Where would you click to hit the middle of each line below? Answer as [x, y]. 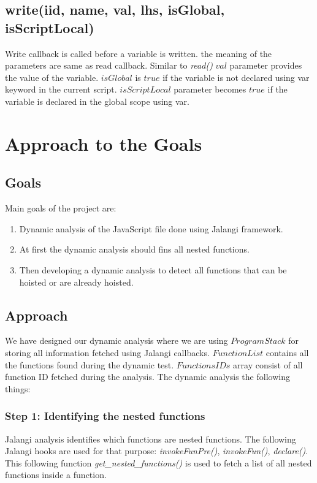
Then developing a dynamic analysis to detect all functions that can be [153, 269]
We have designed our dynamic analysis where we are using [116, 340]
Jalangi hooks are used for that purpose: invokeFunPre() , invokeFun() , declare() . [157, 451]
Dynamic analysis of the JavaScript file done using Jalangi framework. [151, 228]
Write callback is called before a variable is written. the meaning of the [139, 53]
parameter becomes [210, 89]
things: [18, 388]
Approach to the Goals [104, 143]
